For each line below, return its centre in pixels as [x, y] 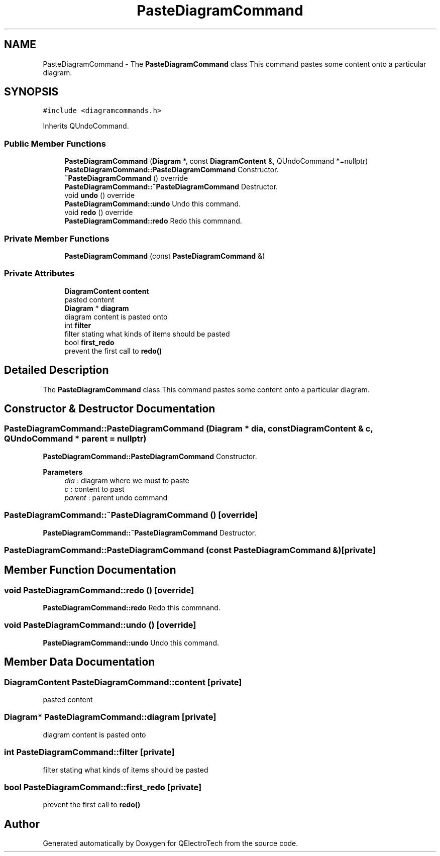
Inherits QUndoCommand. [86, 126]
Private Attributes [39, 274]
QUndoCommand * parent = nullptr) [75, 439]
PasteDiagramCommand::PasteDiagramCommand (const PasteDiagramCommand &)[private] [190, 550]
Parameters [63, 472]
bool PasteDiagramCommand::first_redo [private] [103, 787]
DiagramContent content [107, 291]
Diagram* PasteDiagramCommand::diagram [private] [110, 717]
